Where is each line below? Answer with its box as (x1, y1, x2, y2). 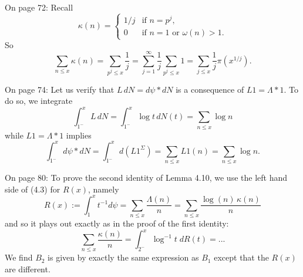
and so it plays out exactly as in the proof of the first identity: (5, 217, 229, 229)
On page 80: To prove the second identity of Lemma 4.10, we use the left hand (5, 171, 288, 183)
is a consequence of (176, 83, 244, 95)
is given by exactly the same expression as (48, 251, 199, 264)
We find (5, 251, 33, 264)
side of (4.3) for (5, 183, 60, 195)
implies (66, 129, 92, 141)
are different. (5, 262, 51, 275)
